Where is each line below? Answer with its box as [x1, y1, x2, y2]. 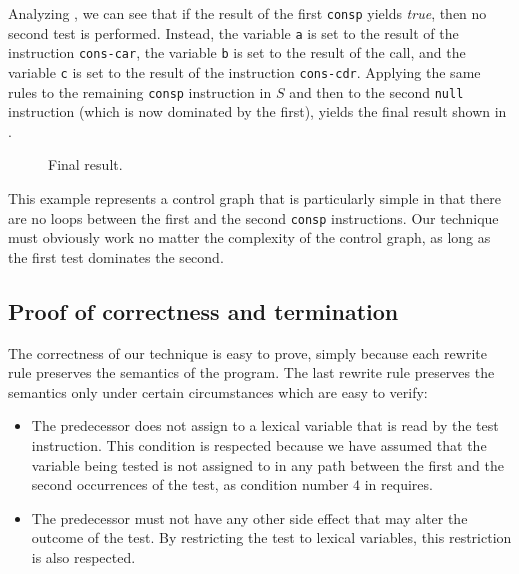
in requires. [364, 474, 433, 495]
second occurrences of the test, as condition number [31, 474, 349, 495]
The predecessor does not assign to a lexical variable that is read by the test [31, 415, 499, 436]
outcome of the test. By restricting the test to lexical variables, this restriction [31, 527, 512, 548]
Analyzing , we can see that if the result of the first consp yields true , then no [8, 3, 487, 23]
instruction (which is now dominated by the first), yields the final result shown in [8, 101, 507, 122]
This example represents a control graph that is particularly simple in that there [8, 188, 501, 209]
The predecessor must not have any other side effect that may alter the [31, 507, 468, 528]
